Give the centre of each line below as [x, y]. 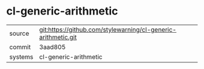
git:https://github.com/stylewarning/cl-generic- [108, 30]
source [19, 33]
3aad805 [53, 47]
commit [20, 47]
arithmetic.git [58, 37]
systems [21, 57]
